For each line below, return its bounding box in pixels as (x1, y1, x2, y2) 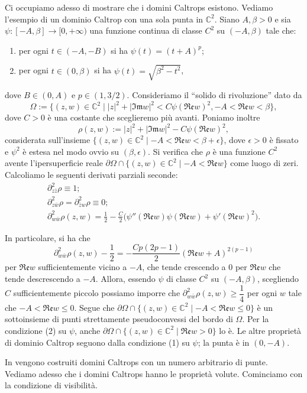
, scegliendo (257, 272, 299, 285)
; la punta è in (198, 336, 250, 348)
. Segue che (74, 301, 115, 313)
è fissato (269, 134, 299, 146)
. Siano (214, 12, 240, 25)
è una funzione (212, 145, 266, 157)
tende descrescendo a (5, 272, 80, 285)
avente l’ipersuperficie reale (5, 157, 103, 169)
